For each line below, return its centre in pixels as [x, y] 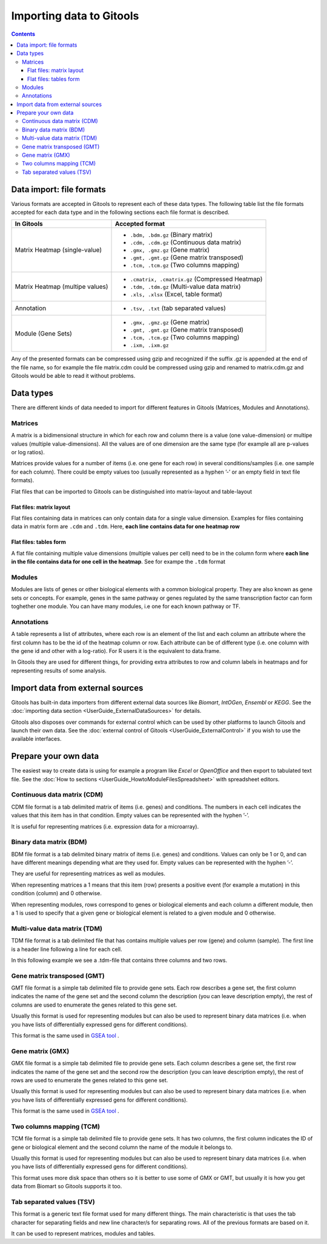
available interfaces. [36, 739]
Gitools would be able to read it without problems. [73, 376]
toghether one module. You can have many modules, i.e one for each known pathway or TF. [126, 606]
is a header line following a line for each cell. [67, 949]
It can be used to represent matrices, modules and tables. [83, 1234]
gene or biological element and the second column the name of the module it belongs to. [122, 1147]
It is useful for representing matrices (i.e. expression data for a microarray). [105, 826]
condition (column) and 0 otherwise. [57, 893]
